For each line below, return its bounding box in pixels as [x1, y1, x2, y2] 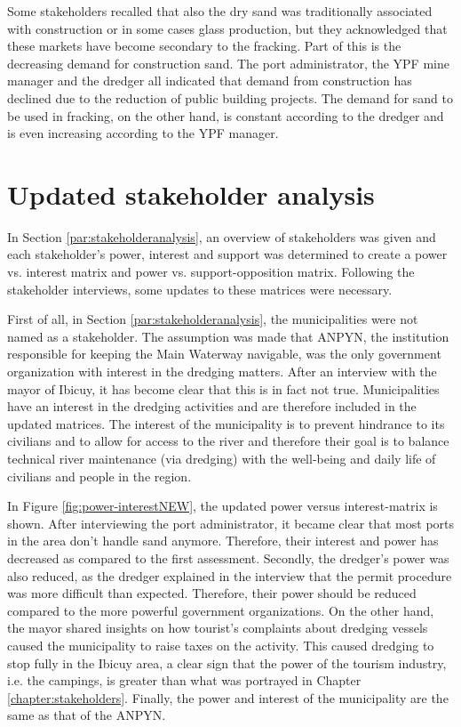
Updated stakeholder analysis [7, 175, 375, 212]
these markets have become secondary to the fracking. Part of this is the [7, 36, 401, 55]
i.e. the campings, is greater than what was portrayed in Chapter [7, 671, 362, 690]
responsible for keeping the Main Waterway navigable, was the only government [7, 344, 441, 363]
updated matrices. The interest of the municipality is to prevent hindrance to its [7, 414, 445, 432]
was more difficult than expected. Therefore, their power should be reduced [7, 584, 417, 602]
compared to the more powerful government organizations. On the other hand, [7, 601, 434, 619]
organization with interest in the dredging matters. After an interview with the [7, 362, 437, 381]
